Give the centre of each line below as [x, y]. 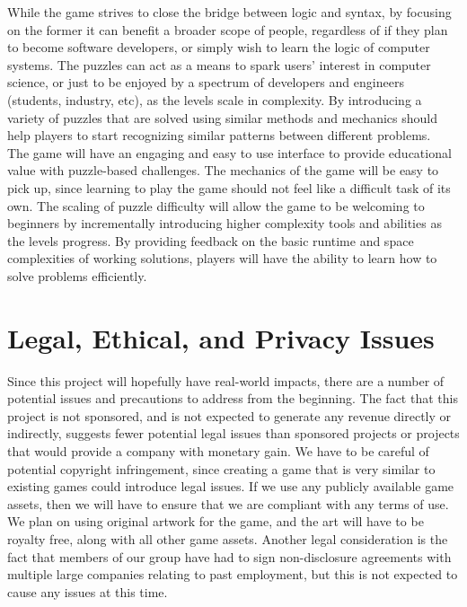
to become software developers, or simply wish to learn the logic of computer [219, 47]
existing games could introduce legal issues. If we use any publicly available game [231, 486]
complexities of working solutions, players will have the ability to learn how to [222, 258]
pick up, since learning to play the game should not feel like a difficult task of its [229, 187]
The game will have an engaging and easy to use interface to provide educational [229, 152]
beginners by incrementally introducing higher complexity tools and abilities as [225, 223]
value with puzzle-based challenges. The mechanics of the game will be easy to [223, 170]
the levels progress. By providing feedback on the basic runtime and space [211, 240]
